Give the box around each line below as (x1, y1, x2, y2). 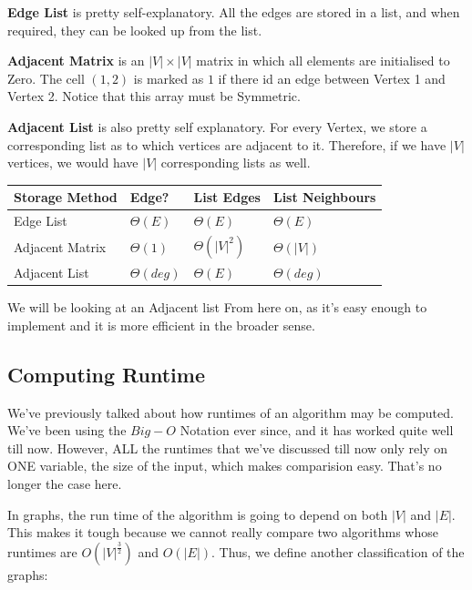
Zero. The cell (7, 68, 85, 87)
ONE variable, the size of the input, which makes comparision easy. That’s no (7, 456, 442, 475)
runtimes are (7, 542, 77, 561)
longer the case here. (7, 474, 122, 493)
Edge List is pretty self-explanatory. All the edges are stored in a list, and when (7, 3, 460, 21)
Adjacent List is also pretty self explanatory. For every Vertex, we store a (7, 117, 427, 136)
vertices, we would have (7, 153, 139, 172)
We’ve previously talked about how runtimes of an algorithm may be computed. (7, 402, 454, 422)
